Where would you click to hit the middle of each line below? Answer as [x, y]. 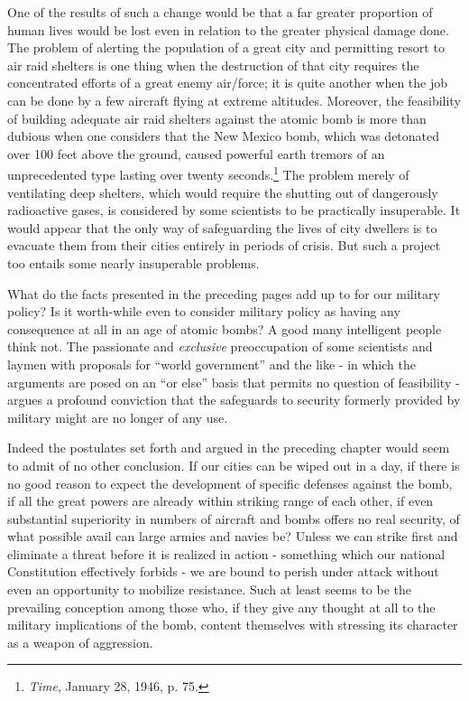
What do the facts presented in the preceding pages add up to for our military [224, 293]
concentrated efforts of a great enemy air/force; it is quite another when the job [228, 83]
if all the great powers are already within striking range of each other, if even [221, 501]
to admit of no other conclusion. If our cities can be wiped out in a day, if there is [234, 465]
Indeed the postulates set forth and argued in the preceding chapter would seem [229, 448]
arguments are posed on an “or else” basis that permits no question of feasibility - [234, 382]
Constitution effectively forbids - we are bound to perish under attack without [223, 571]
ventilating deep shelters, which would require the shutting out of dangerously [223, 192]
